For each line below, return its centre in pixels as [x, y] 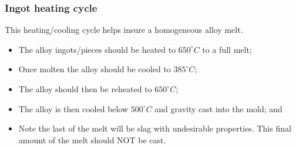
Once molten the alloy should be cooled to [95, 69]
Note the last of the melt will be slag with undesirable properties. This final [155, 128]
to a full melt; [227, 49]
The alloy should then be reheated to [85, 89]
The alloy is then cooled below [73, 108]
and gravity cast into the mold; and [218, 108]
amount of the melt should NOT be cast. [92, 139]
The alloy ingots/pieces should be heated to [97, 49]
